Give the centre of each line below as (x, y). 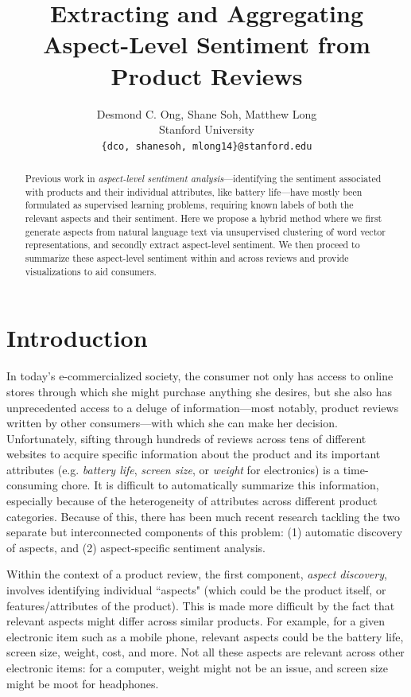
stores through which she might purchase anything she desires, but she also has (200, 391)
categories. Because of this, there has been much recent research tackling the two (203, 516)
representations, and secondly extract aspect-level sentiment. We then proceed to (192, 245)
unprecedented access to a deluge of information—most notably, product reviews (203, 407)
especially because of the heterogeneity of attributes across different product (192, 501)
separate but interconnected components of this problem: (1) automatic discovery (205, 532)
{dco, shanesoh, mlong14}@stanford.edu (207, 146)
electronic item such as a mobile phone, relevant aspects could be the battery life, (205, 636)
